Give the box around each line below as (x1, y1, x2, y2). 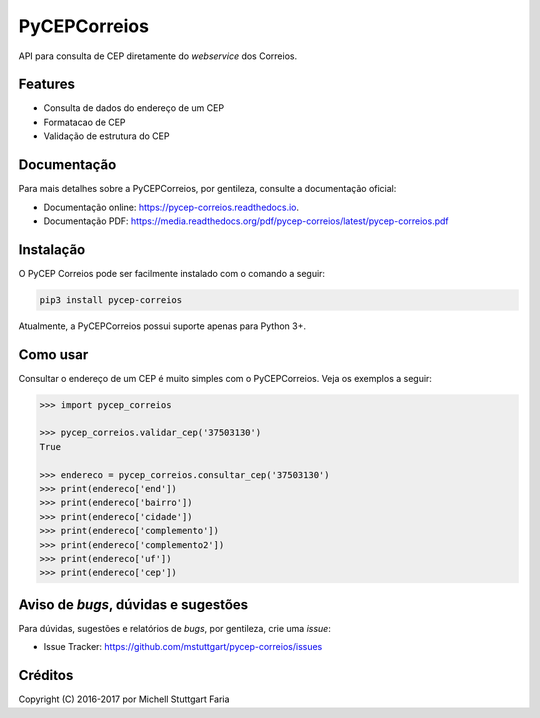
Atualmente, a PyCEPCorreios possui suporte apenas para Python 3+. (18, 320, 307, 332)
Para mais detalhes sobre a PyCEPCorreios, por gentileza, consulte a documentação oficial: (18, 183, 397, 195)
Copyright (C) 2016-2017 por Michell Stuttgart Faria (18, 693, 230, 705)
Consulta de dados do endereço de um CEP (43, 102, 225, 114)
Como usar (18, 346, 89, 363)
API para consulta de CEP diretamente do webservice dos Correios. (18, 50, 298, 62)
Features (18, 76, 75, 93)
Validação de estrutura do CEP (43, 130, 170, 142)
